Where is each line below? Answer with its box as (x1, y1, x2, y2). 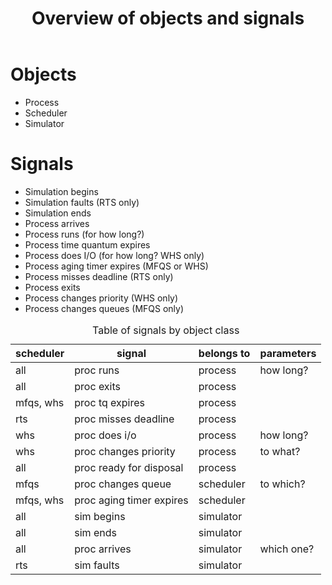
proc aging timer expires (74, 493, 189, 507)
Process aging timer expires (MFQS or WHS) (24, 260, 209, 272)
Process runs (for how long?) (24, 228, 145, 240)
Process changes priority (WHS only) (24, 292, 179, 304)
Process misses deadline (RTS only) (24, 270, 174, 282)
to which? (259, 477, 306, 491)
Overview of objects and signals (31, 7, 305, 30)
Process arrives (24, 217, 90, 229)
